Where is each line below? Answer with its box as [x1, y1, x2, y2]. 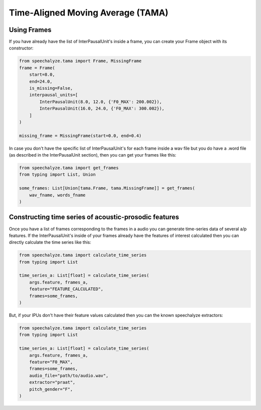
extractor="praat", [29, 379, 76, 385]
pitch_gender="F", [29, 386, 73, 392]
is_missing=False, [29, 85, 73, 91]
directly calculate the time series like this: [9, 239, 91, 245]
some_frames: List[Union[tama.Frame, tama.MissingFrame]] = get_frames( [19, 186, 195, 191]
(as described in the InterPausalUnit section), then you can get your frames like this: [9, 152, 176, 158]
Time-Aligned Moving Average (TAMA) [9, 7, 169, 18]
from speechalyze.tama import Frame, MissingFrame [19, 58, 142, 64]
